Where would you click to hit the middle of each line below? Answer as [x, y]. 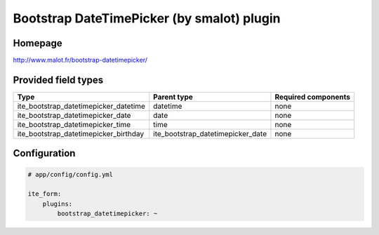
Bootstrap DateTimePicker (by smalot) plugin [147, 18]
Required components [313, 97]
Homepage [38, 43]
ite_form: [45, 194]
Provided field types [58, 80]
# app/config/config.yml [71, 174]
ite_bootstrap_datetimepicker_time [74, 124]
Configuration [44, 153]
